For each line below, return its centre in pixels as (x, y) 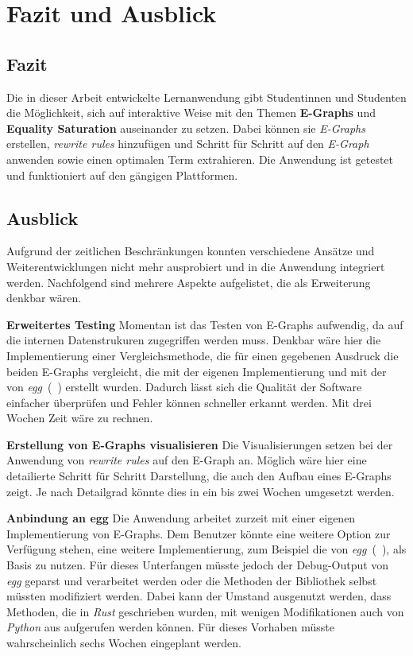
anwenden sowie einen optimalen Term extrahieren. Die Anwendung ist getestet (200, 159)
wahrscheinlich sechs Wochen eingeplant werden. (124, 642)
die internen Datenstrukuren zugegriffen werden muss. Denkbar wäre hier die (194, 340)
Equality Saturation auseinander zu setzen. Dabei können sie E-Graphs (186, 128)
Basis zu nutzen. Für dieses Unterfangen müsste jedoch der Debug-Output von (198, 565)
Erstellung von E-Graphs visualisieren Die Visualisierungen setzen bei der (200, 444)
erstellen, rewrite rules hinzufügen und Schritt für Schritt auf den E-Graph (188, 144)
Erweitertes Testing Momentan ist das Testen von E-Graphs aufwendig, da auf (205, 324)
